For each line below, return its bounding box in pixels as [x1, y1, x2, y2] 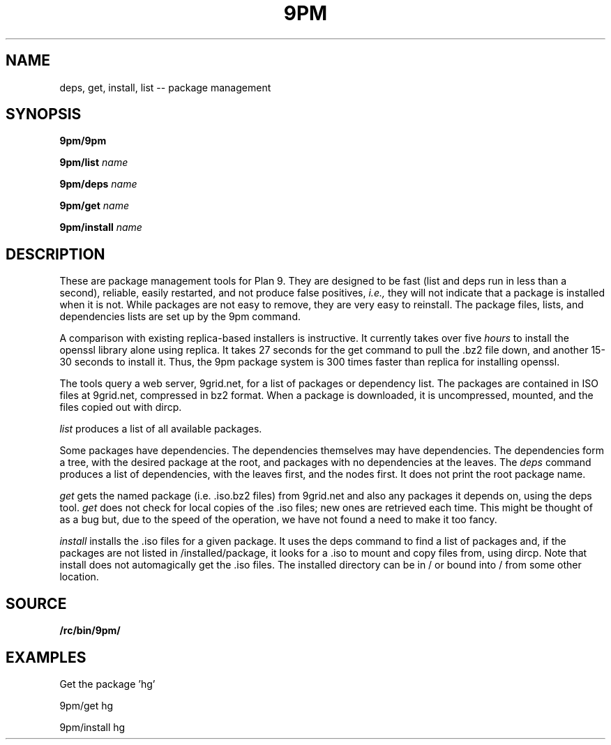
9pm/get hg [59, 699, 114, 712]
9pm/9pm [59, 135, 107, 147]
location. [59, 571, 99, 583]
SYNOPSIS [6, 105, 82, 123]
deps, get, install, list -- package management [59, 81, 271, 93]
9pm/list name [59, 156, 128, 169]
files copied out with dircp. [59, 401, 182, 414]
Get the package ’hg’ [59, 677, 156, 690]
